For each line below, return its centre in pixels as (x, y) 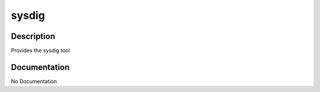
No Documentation (34, 81)
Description (33, 36)
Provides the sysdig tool (41, 51)
